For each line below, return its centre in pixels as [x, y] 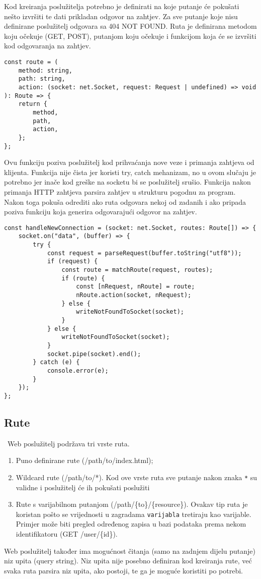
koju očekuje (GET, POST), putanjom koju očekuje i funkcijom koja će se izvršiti [130, 36]
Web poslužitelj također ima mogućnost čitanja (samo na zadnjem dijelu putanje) [130, 551]
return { [33, 104]
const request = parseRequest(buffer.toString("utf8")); [144, 253]
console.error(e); [78, 370]
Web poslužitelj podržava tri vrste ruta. [68, 443]
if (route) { [83, 278]
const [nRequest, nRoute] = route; [136, 287]
